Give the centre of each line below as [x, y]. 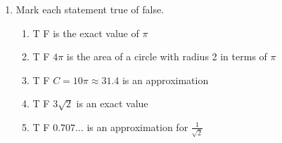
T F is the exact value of [86, 33]
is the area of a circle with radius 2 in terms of [167, 56]
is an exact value [112, 103]
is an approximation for [137, 127]
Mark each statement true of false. [90, 9]
